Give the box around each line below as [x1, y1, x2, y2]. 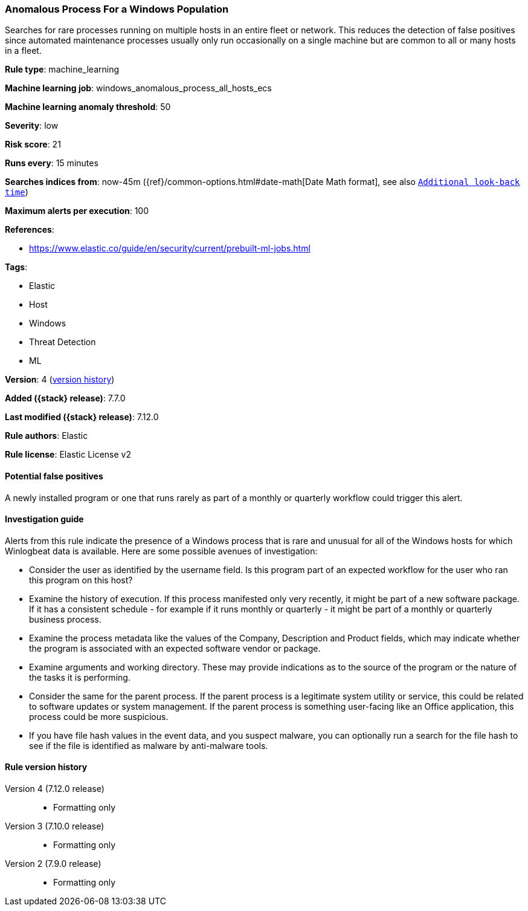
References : [5, 224, 54, 235]
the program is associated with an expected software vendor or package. [29, 643, 321, 653]
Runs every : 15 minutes [5, 158, 98, 169]
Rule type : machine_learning [5, 64, 120, 75]
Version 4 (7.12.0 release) [5, 783, 105, 794]
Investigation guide [5, 514, 84, 525]
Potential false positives [5, 470, 103, 481]
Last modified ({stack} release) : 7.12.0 [5, 412, 159, 423]
